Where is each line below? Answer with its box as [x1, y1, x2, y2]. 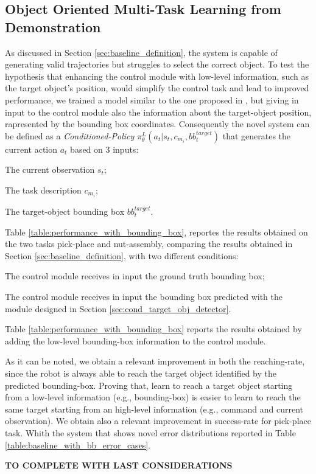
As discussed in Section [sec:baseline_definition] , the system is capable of [5, 46, 278, 58]
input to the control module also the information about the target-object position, [5, 105, 312, 118]
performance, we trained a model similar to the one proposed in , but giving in [5, 93, 299, 106]
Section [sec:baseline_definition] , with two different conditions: [5, 249, 239, 262]
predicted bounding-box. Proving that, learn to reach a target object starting [5, 378, 293, 391]
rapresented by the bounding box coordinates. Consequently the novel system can [5, 117, 310, 130]
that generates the [222, 129, 291, 142]
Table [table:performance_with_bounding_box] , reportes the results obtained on [5, 225, 308, 238]
